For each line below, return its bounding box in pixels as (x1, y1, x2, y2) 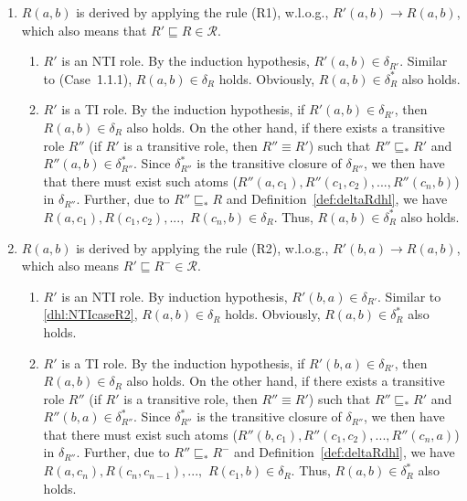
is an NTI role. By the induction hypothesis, (61, 51, 310, 70)
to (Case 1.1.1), (43, 69, 133, 88)
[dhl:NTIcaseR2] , (43, 304, 138, 324)
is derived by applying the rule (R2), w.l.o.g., (76, 238, 329, 257)
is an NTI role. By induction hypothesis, (61, 286, 288, 305)
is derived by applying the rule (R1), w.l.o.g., (76, 3, 329, 21)
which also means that (21, 20, 147, 39)
